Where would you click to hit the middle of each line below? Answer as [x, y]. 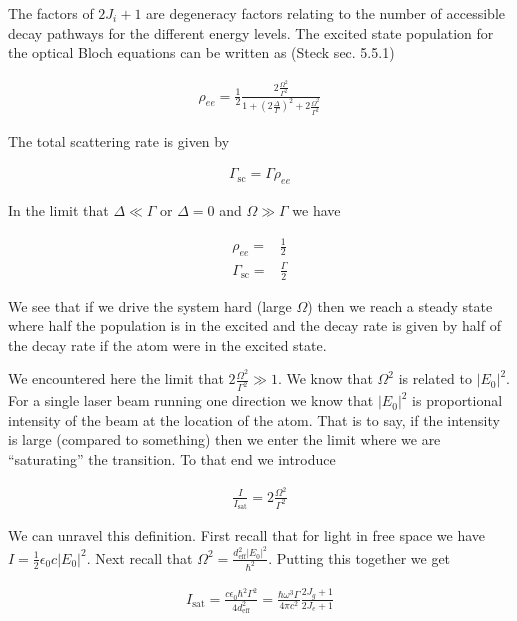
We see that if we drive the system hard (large [150, 305]
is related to [435, 378]
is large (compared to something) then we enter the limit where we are [224, 439]
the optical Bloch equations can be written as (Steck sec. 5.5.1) [201, 52]
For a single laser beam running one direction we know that [191, 400]
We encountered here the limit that [116, 378]
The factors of [51, 13]
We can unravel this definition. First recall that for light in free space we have [247, 535]
